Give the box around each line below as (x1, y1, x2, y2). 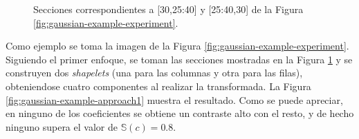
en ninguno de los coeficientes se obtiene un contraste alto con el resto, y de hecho (6, 106, 354, 120)
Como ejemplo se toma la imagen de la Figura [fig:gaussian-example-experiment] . (6, 39, 349, 53)
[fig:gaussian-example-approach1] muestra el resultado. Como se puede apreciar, (6, 92, 343, 107)
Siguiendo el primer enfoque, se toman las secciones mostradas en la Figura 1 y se (6, 52, 353, 66)
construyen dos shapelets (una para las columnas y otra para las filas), (6, 65, 303, 80)
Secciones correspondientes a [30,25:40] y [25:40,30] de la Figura (33, 2, 304, 16)
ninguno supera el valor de (6, 119, 118, 133)
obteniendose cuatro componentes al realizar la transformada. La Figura (6, 78, 311, 93)
